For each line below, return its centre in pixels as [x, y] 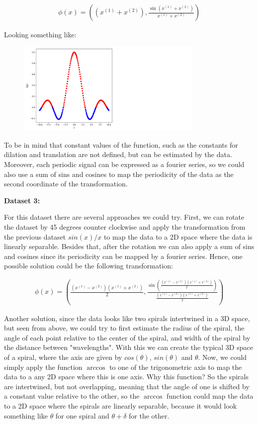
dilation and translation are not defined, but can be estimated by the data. [118, 154]
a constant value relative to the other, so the [72, 396]
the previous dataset [35, 236]
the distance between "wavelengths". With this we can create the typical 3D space [129, 347]
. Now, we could [222, 357]
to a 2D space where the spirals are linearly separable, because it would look [121, 406]
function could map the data [210, 396]
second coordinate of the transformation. [66, 184]
